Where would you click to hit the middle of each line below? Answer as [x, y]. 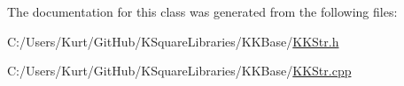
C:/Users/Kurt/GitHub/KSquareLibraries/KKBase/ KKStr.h [173, 41]
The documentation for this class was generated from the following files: [202, 11]
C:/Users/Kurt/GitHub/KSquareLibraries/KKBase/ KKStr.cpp [179, 71]
